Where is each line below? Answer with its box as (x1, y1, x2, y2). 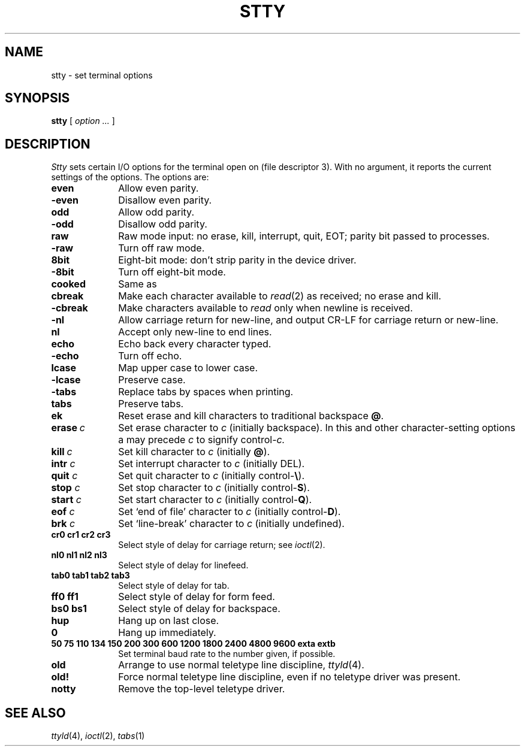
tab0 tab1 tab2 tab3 (51, 570, 130, 581)
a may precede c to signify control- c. (118, 434, 285, 446)
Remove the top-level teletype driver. (118, 683, 285, 695)
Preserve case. (118, 374, 186, 386)
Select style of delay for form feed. (118, 590, 275, 603)
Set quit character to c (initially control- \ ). (118, 470, 304, 482)
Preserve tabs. (118, 398, 184, 410)
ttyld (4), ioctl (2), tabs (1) (51, 731, 145, 741)
